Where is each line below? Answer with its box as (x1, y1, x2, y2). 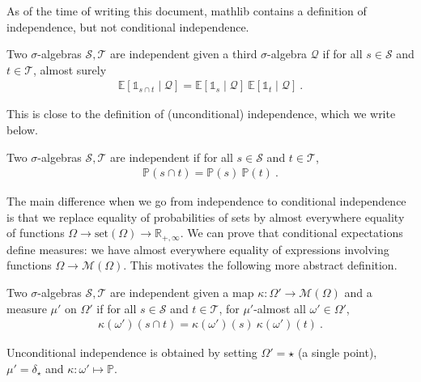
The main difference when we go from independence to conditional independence (6, 193, 406, 210)
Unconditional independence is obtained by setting (6, 344, 257, 361)
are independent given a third (110, 45, 257, 62)
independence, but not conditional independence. (6, 18, 249, 35)
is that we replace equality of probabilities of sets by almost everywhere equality (6, 208, 405, 225)
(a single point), (297, 344, 377, 361)
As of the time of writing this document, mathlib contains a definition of (6, 2, 367, 19)
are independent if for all (110, 148, 233, 165)
